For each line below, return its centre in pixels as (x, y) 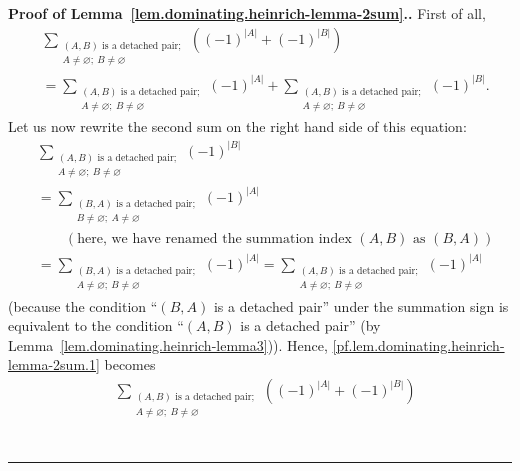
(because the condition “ (83, 305)
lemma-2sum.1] (54, 364)
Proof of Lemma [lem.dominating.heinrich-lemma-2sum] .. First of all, (247, 13)
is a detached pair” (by (310, 325)
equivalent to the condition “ (96, 325)
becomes (130, 364)
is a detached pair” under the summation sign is (361, 305)
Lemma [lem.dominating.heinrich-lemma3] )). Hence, (168, 344)
